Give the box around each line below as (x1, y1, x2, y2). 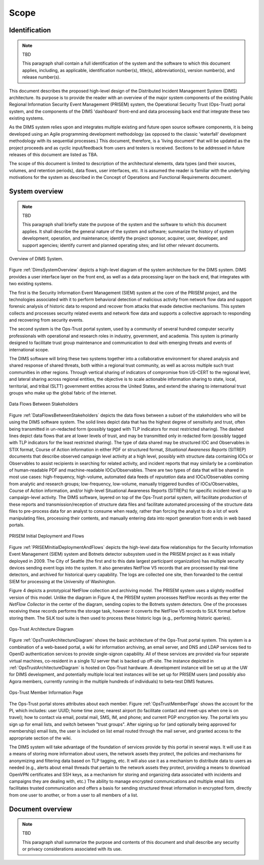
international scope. (9, 346, 49, 352)
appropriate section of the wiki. (9, 735, 72, 741)
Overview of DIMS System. (9, 255, 64, 262)
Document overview (9, 805, 72, 813)
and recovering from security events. (9, 317, 84, 323)
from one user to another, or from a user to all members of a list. (9, 792, 139, 798)
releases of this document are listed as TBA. (9, 152, 98, 158)
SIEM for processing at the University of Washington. (9, 578, 116, 584)
